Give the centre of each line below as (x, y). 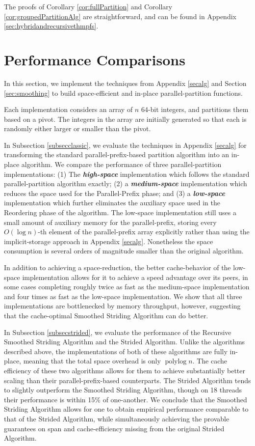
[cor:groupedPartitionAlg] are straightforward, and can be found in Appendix (120, 16)
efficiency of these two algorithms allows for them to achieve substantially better (125, 370)
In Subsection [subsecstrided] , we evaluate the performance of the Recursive (118, 332)
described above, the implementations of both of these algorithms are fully (116, 351)
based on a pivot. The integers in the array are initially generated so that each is (125, 119)
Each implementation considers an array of (68, 109)
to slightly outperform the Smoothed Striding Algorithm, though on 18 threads (123, 390)
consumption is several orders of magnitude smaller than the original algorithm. (124, 251)
